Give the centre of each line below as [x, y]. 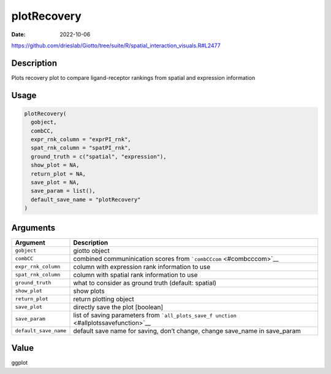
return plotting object [104, 299]
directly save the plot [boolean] [118, 307]
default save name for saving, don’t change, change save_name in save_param [187, 330]
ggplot [20, 363]
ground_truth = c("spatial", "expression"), [99, 156]
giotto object [91, 251]
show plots [89, 290]
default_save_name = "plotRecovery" [86, 199]
